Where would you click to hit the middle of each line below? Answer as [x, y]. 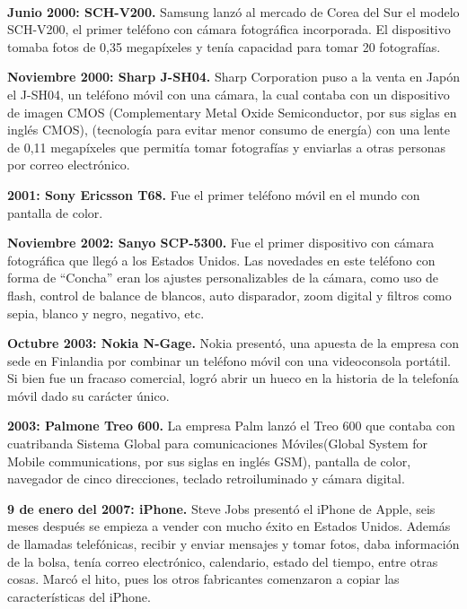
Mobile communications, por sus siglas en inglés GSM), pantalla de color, [209, 461]
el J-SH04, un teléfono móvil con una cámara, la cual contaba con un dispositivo [229, 94]
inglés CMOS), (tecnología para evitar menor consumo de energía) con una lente [229, 130]
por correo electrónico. [69, 165]
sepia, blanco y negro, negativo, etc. [106, 313]
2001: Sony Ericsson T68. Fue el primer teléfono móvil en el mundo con [214, 194]
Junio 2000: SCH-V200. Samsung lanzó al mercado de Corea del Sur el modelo [233, 11]
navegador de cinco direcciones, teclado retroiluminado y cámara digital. [206, 478]
